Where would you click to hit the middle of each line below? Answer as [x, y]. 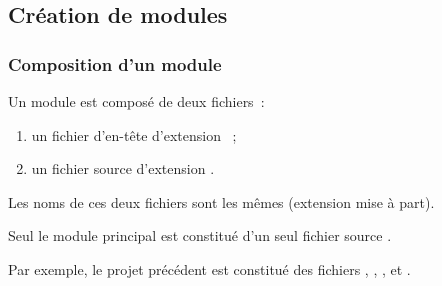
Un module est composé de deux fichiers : [136, 101]
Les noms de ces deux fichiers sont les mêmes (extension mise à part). [221, 201]
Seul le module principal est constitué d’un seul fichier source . [200, 235]
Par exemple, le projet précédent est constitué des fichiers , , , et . [209, 268]
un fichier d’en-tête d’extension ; [134, 134]
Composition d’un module [115, 63]
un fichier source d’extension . [123, 168]
